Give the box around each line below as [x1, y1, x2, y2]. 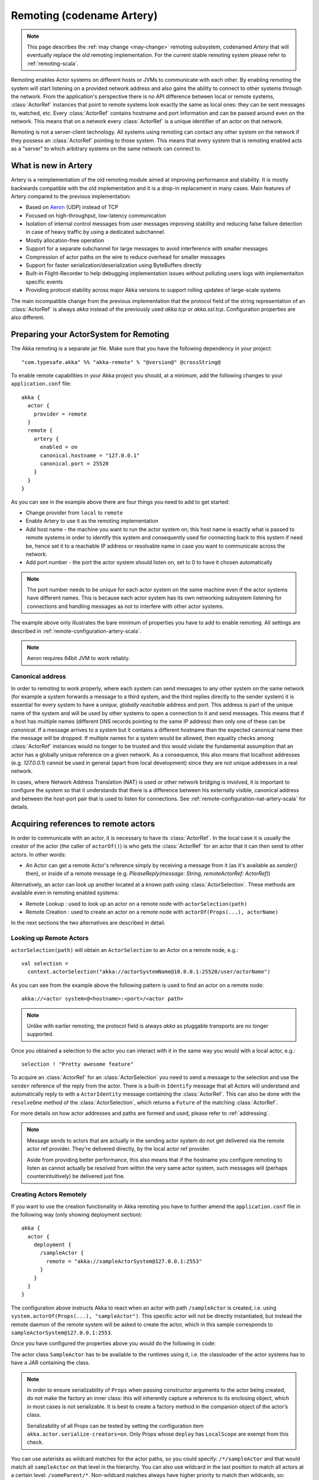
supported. [27, 1031, 54, 1038]
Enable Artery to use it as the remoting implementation [25, 517, 159, 525]
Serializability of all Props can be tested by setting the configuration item [27, 1422, 204, 1429]
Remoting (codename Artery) [11, 9, 158, 22]
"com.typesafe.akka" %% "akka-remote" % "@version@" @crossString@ [21, 359, 221, 365]
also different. [11, 314, 45, 321]
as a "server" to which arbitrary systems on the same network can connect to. [11, 145, 202, 152]
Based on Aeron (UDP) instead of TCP [25, 204, 119, 211]
